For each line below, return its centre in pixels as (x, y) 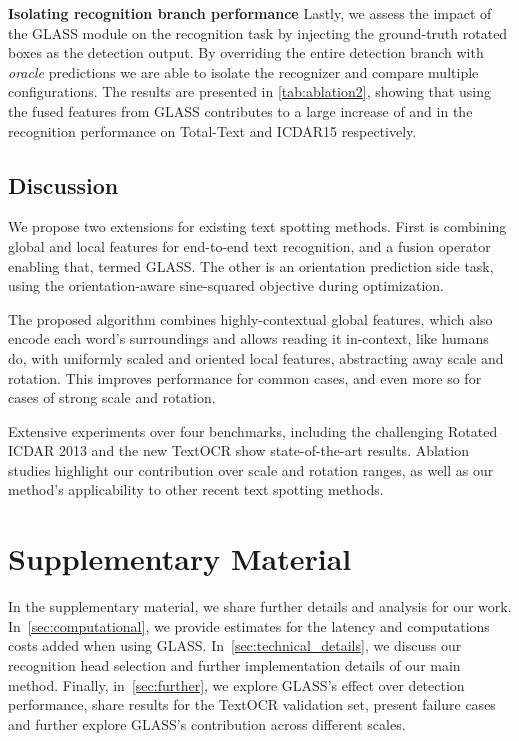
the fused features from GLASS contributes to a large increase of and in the (240, 110)
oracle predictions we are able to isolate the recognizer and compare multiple (243, 71)
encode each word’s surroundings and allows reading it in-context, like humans (248, 338)
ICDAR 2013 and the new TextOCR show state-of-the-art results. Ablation (238, 450)
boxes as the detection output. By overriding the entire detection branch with (246, 52)
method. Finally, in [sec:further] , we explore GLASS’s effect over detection (236, 684)
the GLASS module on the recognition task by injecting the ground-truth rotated (258, 32)
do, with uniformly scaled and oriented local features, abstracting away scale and (256, 357)
